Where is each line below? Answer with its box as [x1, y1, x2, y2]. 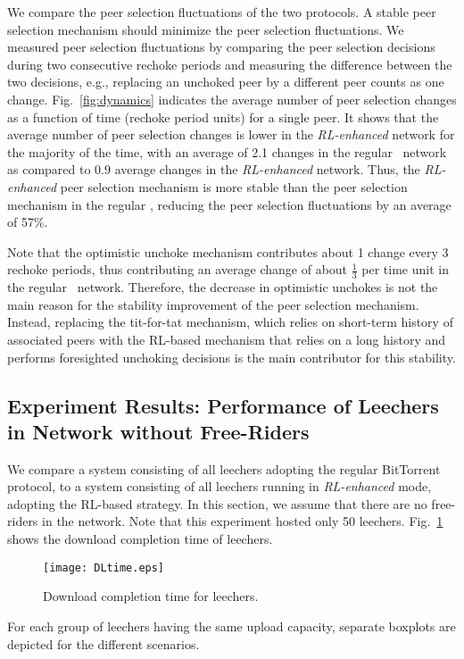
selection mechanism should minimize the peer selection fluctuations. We [7, 20, 404, 38]
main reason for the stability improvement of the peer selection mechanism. [7, 295, 419, 313]
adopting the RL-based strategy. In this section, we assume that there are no [7, 494, 427, 513]
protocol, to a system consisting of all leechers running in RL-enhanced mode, [7, 477, 432, 496]
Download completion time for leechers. [43, 587, 259, 605]
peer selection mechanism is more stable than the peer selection [60, 177, 408, 196]
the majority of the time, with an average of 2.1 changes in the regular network [7, 142, 447, 161]
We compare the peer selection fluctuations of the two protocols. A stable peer [7, 3, 436, 21]
